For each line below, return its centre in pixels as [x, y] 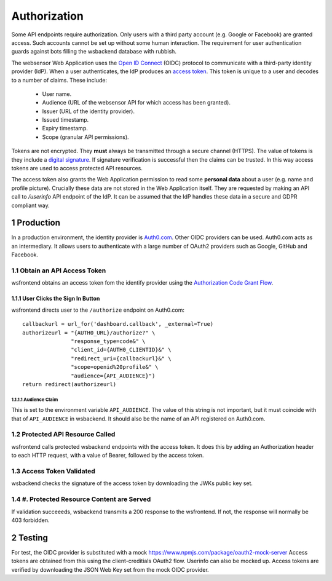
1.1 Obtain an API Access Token [59, 271]
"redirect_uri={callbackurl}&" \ [121, 358]
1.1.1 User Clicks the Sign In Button [56, 299]
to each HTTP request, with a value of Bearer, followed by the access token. [108, 456]
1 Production [36, 223]
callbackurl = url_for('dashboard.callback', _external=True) [118, 324]
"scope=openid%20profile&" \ [115, 367]
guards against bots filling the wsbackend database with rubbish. [94, 52]
